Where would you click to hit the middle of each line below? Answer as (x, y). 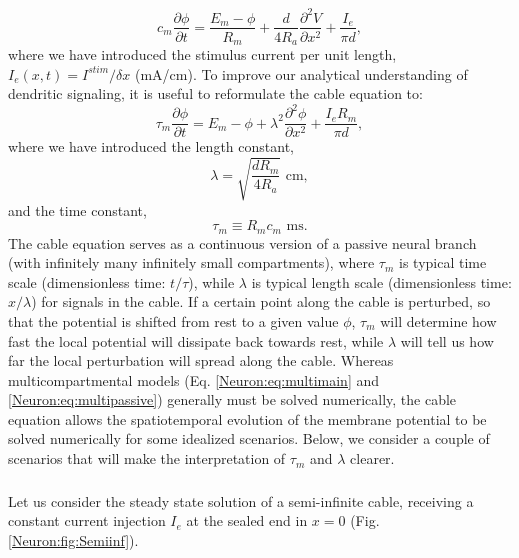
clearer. (372, 458)
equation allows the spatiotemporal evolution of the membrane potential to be (247, 418)
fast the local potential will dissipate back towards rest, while (196, 340)
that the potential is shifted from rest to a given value (173, 320)
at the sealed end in (247, 520)
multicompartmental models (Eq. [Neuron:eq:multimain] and (194, 379)
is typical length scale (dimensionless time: (381, 281)
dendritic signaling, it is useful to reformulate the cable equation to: (215, 93)
